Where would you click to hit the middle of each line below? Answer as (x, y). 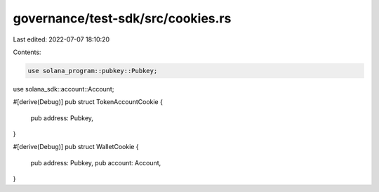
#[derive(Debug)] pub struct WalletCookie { (76, 147)
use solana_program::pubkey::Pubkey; (93, 71)
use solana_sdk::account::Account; (64, 89)
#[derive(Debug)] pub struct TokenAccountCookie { (88, 102)
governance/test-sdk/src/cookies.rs (122, 18)
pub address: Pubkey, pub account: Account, (96, 162)
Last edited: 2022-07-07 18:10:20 (61, 39)
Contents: (27, 52)
